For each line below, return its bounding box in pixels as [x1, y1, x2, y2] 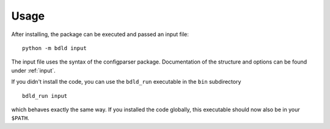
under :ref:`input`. [11, 67, 56, 74]
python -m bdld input [22, 45, 87, 51]
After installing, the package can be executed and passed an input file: [11, 31, 189, 38]
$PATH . [11, 114, 30, 122]
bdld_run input [22, 92, 68, 99]
